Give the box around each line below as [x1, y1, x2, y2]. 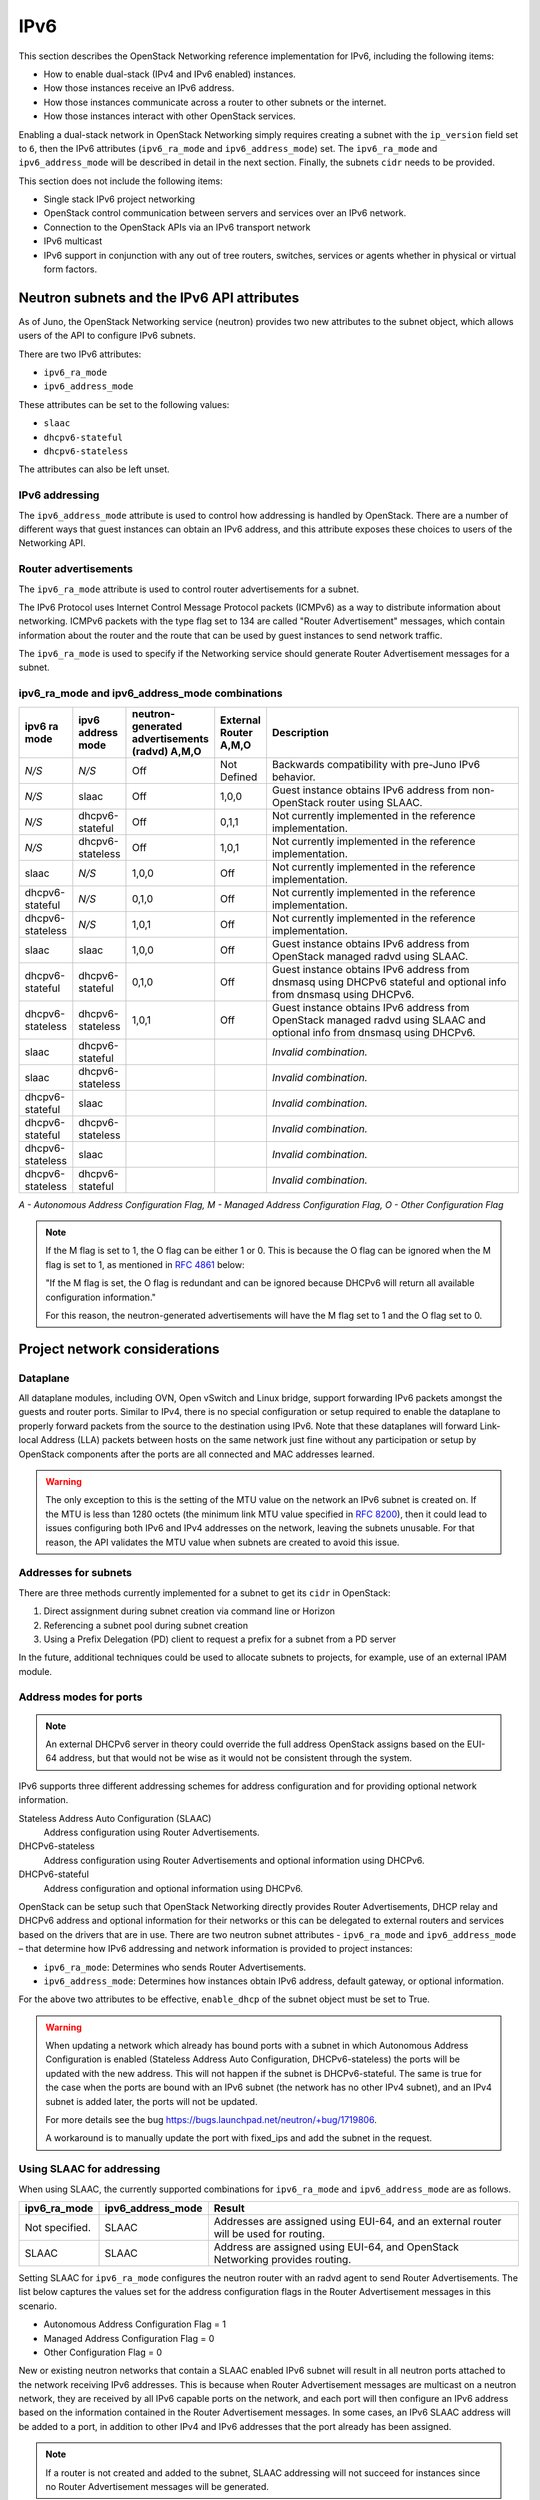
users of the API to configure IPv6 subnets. [18, 330, 196, 342]
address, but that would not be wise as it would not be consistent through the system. [58, 1752, 413, 1764]
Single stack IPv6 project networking [43, 193, 195, 205]
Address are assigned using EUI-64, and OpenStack [213, 2240, 460, 2254]
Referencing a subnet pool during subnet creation [43, 1619, 249, 1631]
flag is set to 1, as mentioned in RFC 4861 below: [45, 1258, 245, 1270]
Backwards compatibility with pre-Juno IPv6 [271, 757, 480, 771]
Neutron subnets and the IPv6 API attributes [18, 289, 300, 306]
